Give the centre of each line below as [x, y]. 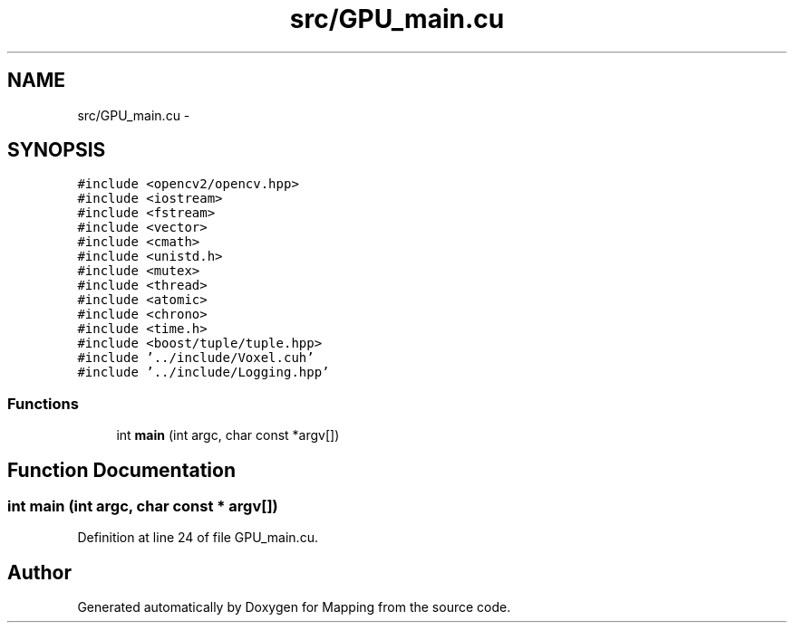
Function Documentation [121, 470]
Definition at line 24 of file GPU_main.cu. [198, 538]
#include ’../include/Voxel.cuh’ [196, 358]
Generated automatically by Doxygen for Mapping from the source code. [294, 607]
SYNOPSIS [57, 150]
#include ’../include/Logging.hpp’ [203, 372]
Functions [43, 403]
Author [39, 572]
